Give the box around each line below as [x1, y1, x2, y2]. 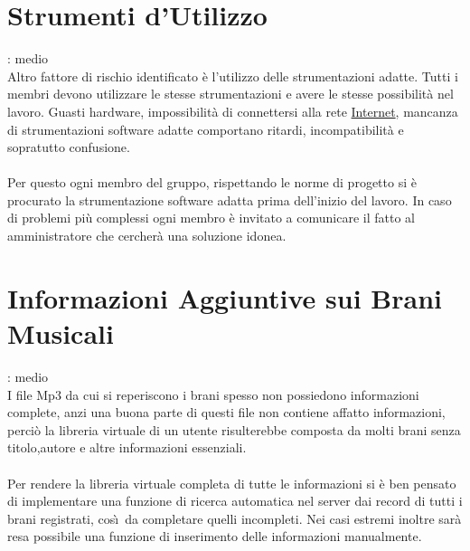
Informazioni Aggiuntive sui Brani [7, 279, 442, 316]
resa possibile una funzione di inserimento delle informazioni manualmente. [7, 527, 422, 546]
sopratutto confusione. [7, 138, 130, 157]
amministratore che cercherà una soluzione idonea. [7, 226, 287, 245]
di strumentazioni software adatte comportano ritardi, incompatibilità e [7, 119, 404, 138]
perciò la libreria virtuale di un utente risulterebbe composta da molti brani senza [7, 420, 461, 439]
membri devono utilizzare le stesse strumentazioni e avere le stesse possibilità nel [7, 84, 454, 103]
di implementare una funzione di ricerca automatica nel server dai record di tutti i [7, 491, 463, 510]
